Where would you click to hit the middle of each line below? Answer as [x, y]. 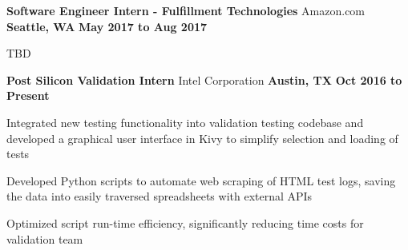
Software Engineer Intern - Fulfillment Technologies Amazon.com [186, 10]
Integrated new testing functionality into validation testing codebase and [185, 122]
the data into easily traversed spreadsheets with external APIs [160, 196]
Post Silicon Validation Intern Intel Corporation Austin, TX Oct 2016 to [204, 79]
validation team [45, 238]
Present [28, 95]
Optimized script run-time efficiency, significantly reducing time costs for [185, 222]
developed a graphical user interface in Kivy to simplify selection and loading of [202, 138]
